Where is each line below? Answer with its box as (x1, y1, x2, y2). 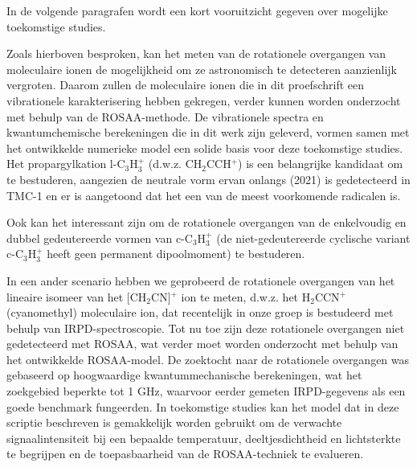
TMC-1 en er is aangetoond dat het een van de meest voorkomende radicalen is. (6, 186, 401, 203)
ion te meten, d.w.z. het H (181, 288, 311, 305)
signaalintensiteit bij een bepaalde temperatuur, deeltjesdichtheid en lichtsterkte (6, 429, 401, 446)
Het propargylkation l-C (6, 155, 125, 172)
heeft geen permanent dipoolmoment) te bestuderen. (47, 245, 305, 262)
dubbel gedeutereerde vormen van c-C (6, 229, 193, 246)
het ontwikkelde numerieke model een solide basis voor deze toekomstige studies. (6, 139, 403, 156)
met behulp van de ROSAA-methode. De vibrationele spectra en (6, 108, 324, 125)
